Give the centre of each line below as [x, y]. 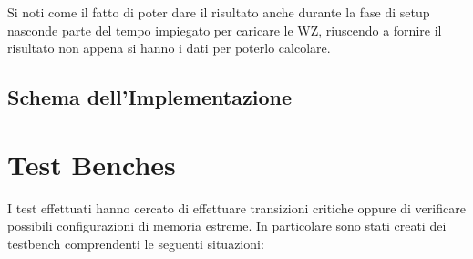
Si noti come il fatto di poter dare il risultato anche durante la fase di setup [219, 12]
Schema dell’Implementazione [149, 97]
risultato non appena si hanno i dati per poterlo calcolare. [169, 48]
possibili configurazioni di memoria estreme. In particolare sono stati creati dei [227, 226]
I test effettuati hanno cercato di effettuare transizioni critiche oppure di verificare [236, 207]
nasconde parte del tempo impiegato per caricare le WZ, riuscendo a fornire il [225, 30]
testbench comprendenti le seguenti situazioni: [136, 243]
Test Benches [92, 164]
